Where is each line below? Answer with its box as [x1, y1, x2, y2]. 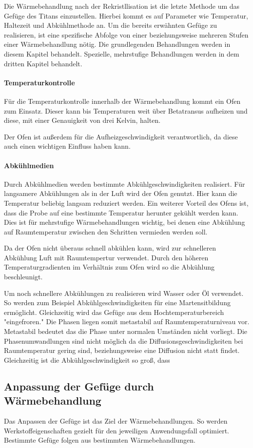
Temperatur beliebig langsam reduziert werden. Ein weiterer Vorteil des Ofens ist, [4, 197, 249, 208]
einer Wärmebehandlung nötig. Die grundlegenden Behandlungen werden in [4, 39, 231, 49]
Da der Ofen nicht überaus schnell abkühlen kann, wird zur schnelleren [4, 243, 216, 253]
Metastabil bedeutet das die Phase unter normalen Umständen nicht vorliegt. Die [4, 326, 247, 336]
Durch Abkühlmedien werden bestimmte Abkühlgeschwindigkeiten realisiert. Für [4, 178, 245, 189]
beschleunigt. [4, 272, 43, 282]
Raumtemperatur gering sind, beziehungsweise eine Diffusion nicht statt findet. [4, 345, 240, 355]
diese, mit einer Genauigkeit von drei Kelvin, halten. [4, 115, 161, 125]
